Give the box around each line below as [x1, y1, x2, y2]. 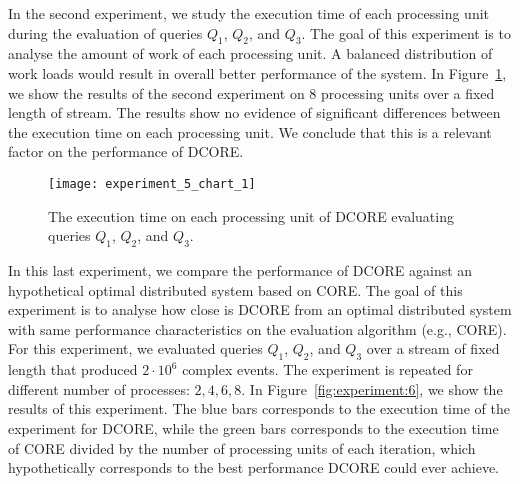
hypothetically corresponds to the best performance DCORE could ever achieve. [8, 457, 500, 478]
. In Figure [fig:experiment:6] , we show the [241, 378, 503, 399]
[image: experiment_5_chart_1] [48, 176, 256, 191]
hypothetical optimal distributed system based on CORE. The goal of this [8, 279, 463, 300]
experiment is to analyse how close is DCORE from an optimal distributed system [8, 299, 512, 320]
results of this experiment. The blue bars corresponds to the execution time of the [8, 398, 510, 419]
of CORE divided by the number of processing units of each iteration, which [8, 437, 476, 458]
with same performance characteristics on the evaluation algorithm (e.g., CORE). [8, 318, 507, 339]
